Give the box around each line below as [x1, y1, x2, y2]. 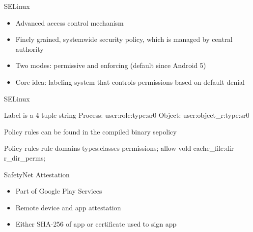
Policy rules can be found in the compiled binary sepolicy [4, 126, 177, 136]
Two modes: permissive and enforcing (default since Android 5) [15, 60, 206, 70]
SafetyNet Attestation [4, 169, 70, 179]
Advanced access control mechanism [15, 17, 124, 28]
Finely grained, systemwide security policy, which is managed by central [15, 34, 233, 44]
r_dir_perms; [4, 152, 46, 163]
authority [15, 43, 44, 54]
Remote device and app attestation [15, 202, 121, 212]
